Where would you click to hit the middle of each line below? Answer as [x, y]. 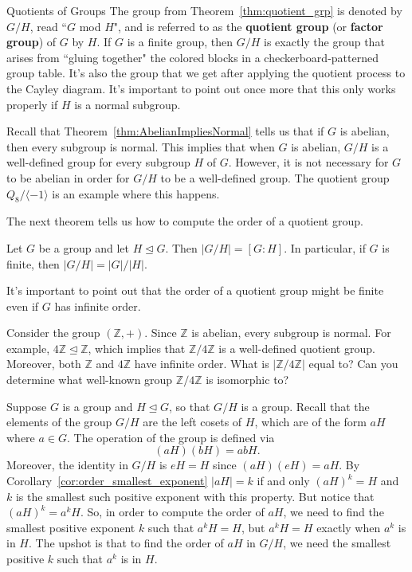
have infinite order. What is [202, 364]
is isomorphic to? [247, 380]
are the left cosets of [192, 422]
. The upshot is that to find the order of [126, 543]
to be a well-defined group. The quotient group [275, 177]
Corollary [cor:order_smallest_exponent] [107, 481]
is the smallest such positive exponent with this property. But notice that [195, 496]
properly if [32, 104]
